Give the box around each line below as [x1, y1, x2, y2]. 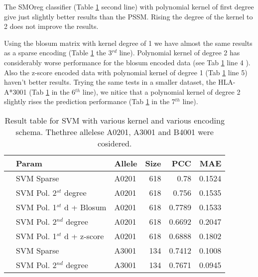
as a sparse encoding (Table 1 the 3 [4, 47, 112, 58]
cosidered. [97, 137, 132, 149]
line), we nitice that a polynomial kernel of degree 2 [82, 86, 241, 97]
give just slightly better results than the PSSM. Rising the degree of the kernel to [4, 11, 253, 21]
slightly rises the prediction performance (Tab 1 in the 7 [4, 96, 175, 107]
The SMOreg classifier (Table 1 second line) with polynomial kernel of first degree [4, 1, 254, 11]
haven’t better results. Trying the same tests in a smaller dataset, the [4, 77, 216, 87]
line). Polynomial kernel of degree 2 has [119, 47, 240, 58]
